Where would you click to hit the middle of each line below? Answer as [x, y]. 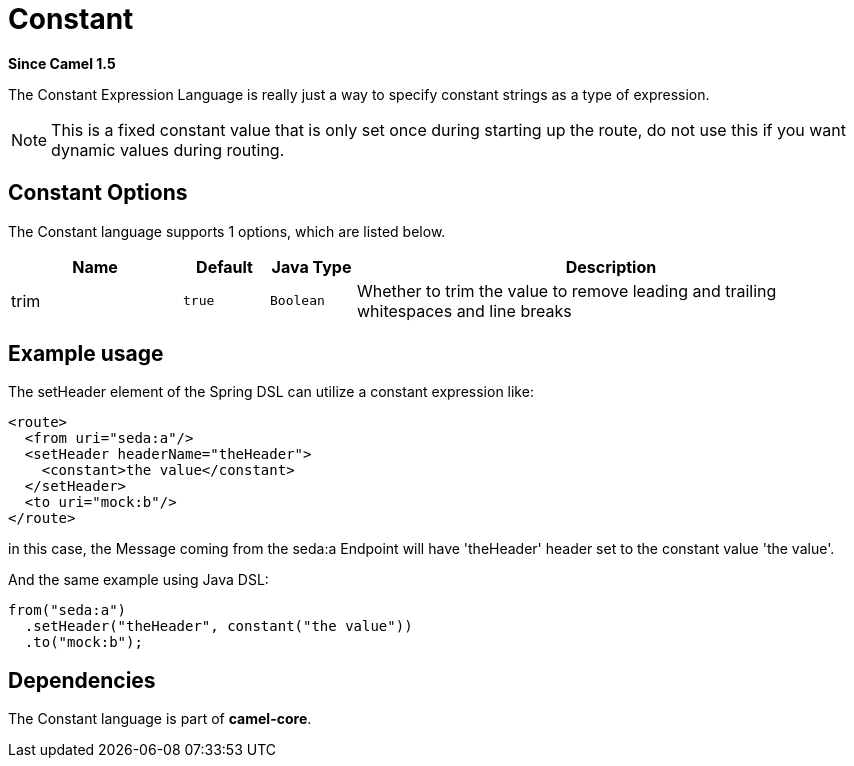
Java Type [311, 266]
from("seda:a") [67, 610]
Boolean [297, 301]
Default [224, 266]
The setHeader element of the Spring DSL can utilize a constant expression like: [271, 392]
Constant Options [98, 193]
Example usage [86, 354]
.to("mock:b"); [83, 642]
